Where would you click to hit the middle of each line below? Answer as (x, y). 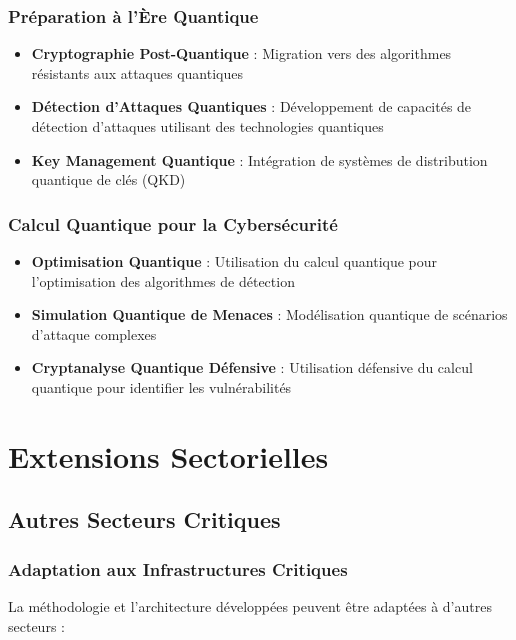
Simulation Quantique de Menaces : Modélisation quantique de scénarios (269, 314)
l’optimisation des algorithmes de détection (163, 280)
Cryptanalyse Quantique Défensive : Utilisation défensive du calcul (252, 367)
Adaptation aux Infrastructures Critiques (178, 568)
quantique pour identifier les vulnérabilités (161, 386)
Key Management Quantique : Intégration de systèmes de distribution (259, 159)
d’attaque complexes (94, 333)
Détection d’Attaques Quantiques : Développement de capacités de (251, 106)
